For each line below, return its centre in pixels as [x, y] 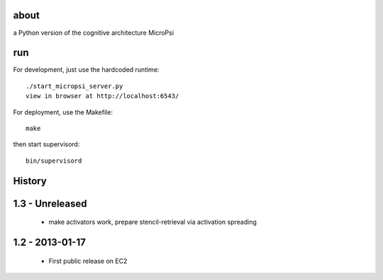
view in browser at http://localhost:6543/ [102, 96]
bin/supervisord [54, 161]
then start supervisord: [46, 144]
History [30, 181]
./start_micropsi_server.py [74, 86]
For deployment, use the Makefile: [63, 112]
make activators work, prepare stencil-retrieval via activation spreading [152, 222]
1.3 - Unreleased [50, 204]
